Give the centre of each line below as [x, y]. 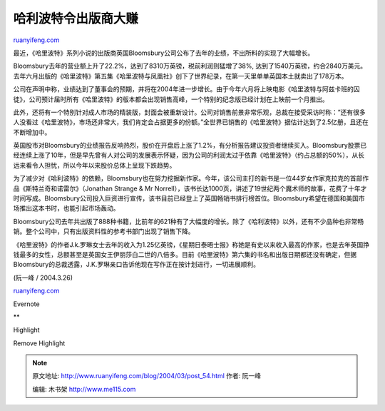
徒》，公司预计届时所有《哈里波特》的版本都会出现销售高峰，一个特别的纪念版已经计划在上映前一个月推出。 [171, 99]
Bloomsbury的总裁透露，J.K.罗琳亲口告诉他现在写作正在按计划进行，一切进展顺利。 [137, 265]
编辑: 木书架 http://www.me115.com [84, 389]
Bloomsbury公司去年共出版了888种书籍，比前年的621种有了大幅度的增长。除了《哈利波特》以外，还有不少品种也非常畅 [189, 221]
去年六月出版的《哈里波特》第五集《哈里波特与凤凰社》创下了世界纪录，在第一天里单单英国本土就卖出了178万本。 [181, 76]
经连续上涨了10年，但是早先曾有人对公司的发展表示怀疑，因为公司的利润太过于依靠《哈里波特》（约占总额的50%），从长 [189, 155]
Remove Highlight [39, 343]
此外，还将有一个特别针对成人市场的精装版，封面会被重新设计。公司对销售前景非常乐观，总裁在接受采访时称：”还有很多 [190, 112]
